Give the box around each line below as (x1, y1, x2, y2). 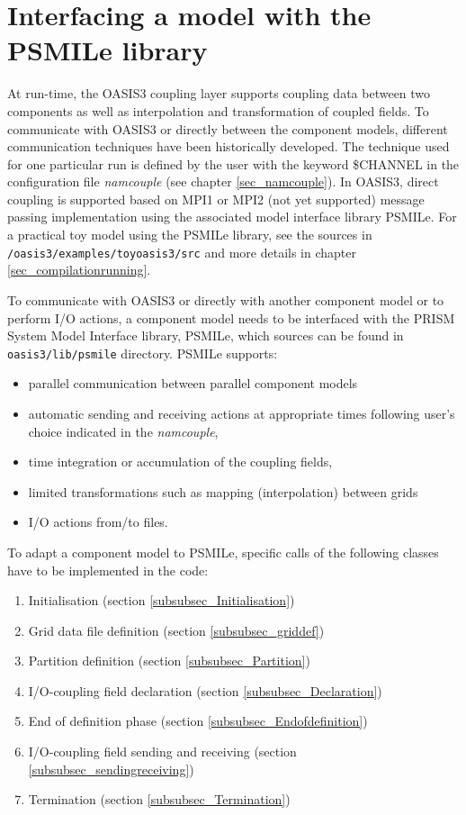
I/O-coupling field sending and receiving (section (28, 742, 297, 761)
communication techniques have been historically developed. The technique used (7, 137, 450, 156)
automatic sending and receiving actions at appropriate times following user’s (28, 403, 455, 422)
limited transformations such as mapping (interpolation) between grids (28, 482, 418, 501)
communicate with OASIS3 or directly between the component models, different (7, 119, 448, 138)
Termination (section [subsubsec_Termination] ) (28, 790, 291, 809)
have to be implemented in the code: (7, 560, 209, 579)
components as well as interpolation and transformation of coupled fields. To (7, 101, 429, 120)
